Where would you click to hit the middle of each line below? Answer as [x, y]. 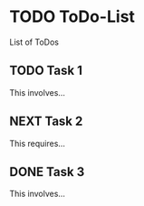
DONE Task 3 [47, 172]
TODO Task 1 [46, 71]
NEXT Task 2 [46, 122]
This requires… [38, 143]
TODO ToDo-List [72, 17]
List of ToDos [34, 42]
